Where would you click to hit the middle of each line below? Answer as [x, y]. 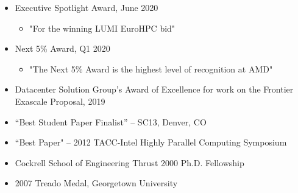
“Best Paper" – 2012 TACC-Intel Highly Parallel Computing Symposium [151, 142]
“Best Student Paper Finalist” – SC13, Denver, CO [111, 121]
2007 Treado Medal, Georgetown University [96, 183]
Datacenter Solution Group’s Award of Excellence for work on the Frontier [154, 89]
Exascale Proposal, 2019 [60, 101]
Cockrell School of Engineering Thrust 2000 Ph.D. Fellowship [129, 162]
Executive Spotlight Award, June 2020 [87, 7]
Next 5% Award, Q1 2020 [62, 48]
